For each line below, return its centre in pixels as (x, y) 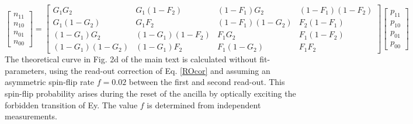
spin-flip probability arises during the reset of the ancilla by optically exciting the (150, 93)
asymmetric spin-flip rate (50, 82)
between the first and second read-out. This (207, 82)
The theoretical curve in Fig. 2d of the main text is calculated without (131, 59)
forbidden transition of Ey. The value (71, 104)
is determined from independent (204, 104)
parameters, (26, 70)
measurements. (31, 116)
